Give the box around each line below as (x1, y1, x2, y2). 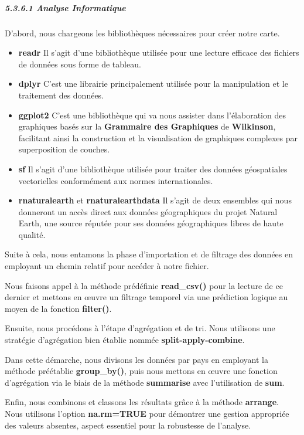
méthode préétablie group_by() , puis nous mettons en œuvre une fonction (5, 365, 278, 377)
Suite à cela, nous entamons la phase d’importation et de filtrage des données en (5, 248, 293, 260)
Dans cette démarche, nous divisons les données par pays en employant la (5, 353, 268, 365)
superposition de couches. (18, 143, 110, 155)
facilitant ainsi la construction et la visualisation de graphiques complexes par (18, 131, 298, 144)
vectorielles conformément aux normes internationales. (18, 174, 213, 186)
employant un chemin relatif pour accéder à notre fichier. (5, 260, 209, 272)
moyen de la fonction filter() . (5, 302, 112, 314)
